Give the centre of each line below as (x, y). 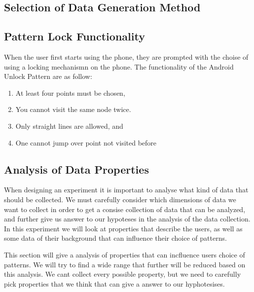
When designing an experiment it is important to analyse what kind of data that (126, 190)
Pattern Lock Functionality (74, 36)
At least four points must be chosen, (70, 92)
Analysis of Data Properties (76, 169)
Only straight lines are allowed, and (69, 126)
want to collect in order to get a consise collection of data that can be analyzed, (125, 209)
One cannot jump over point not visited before (86, 142)
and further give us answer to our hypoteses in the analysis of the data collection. (127, 219)
